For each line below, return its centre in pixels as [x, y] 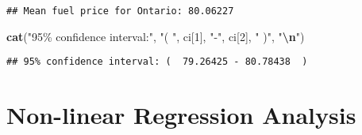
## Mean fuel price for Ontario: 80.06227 [120, 11]
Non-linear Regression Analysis [181, 115]
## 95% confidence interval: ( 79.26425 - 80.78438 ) [157, 62]
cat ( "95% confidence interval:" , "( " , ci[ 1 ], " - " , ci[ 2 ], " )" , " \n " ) [156, 36]
